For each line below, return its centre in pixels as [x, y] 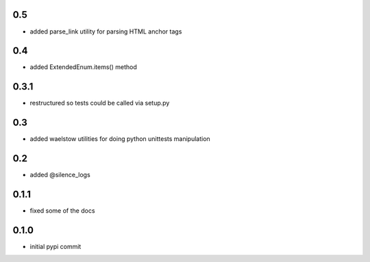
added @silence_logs [60, 175]
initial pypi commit [56, 246]
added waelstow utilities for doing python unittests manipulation [120, 139]
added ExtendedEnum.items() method [83, 67]
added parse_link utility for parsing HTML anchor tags [106, 31]
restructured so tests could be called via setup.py [100, 103]
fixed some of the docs [62, 211]
